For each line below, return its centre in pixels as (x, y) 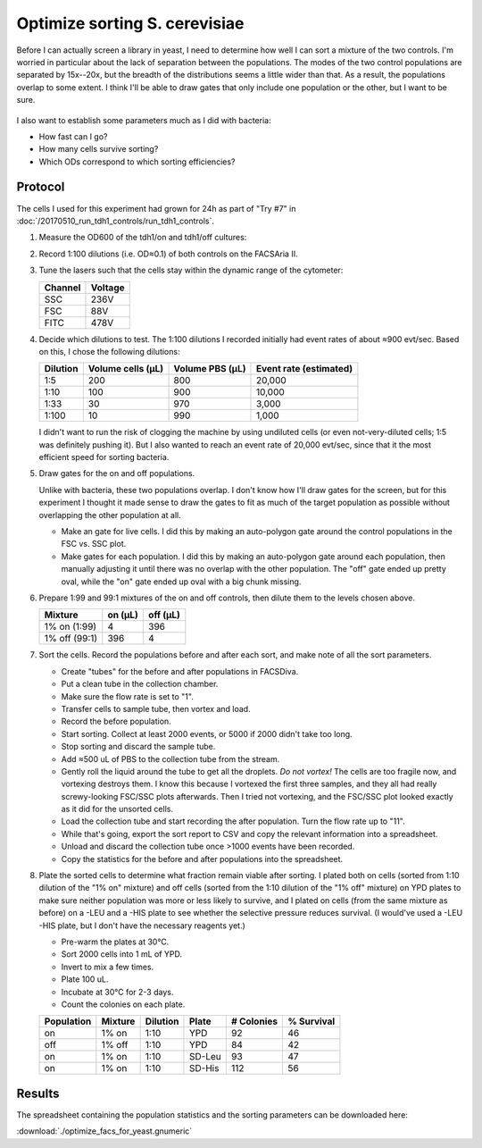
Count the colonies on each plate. (123, 1004)
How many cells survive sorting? (99, 149)
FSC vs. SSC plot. (94, 544)
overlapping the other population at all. (110, 515)
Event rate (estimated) (304, 369)
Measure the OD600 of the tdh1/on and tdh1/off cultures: (143, 238)
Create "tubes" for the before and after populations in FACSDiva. (180, 671)
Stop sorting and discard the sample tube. (138, 747)
